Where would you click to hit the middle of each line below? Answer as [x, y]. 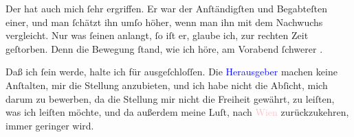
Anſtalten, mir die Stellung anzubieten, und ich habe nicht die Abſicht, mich [167, 85]
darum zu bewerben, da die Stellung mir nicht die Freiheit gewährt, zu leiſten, [170, 98]
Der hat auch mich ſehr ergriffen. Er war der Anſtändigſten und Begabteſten [166, 8]
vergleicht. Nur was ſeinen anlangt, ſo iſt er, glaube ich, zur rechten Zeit [157, 35]
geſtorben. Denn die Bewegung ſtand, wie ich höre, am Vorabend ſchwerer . [164, 48]
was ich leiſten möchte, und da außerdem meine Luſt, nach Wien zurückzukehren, [177, 112]
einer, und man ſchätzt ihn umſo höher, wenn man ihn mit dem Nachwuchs [164, 22]
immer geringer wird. [50, 125]
